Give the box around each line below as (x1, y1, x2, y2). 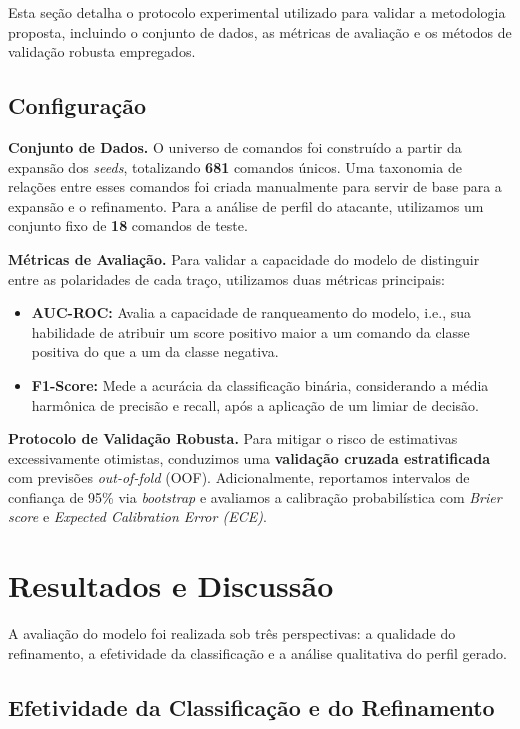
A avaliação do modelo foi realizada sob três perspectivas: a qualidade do (8, 623, 456, 644)
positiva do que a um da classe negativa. (31, 341, 279, 362)
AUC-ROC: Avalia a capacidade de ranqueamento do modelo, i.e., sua (31, 302, 472, 323)
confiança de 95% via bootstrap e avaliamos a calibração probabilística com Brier (8, 486, 502, 507)
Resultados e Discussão (8, 565, 334, 606)
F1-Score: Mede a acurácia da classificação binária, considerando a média (31, 374, 489, 395)
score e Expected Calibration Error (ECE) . (8, 506, 267, 527)
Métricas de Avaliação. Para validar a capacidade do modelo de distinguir (8, 248, 480, 269)
